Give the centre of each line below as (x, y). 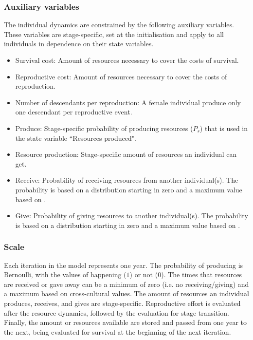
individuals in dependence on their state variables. (79, 44)
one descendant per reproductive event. (74, 112)
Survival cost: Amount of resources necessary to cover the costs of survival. (127, 60)
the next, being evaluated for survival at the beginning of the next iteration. (117, 331)
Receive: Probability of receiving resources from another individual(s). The (127, 180)
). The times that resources (202, 274)
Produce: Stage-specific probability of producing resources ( (104, 128)
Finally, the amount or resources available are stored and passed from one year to (125, 322)
